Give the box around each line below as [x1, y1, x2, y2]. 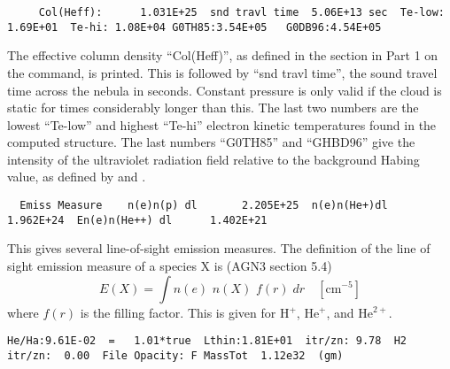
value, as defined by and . [7, 167, 146, 186]
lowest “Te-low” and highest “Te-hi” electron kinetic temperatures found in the [7, 115, 437, 134]
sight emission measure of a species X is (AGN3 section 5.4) [7, 256, 332, 274]
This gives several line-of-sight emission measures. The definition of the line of [7, 239, 431, 258]
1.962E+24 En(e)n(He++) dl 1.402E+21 [7, 213, 268, 227]
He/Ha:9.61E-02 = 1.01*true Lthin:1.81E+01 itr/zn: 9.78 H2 [7, 334, 407, 348]
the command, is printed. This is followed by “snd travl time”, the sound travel [7, 63, 438, 81]
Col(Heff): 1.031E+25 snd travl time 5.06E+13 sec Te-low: [38, 6, 445, 19]
